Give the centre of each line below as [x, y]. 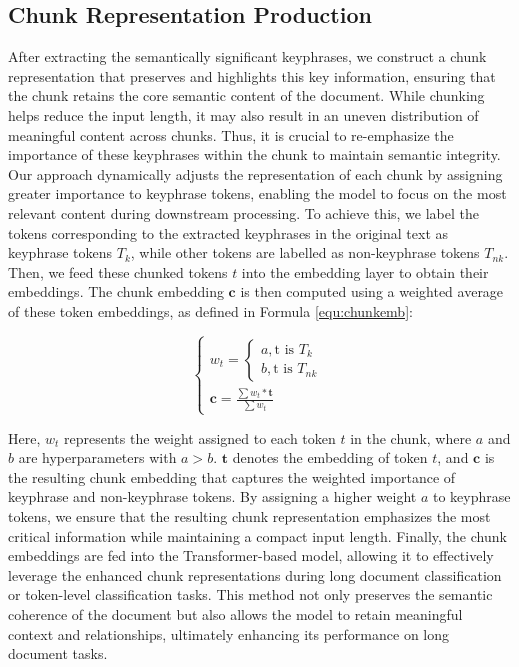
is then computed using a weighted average [372, 291]
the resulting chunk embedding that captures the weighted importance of [232, 476]
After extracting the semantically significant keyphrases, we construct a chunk [247, 56]
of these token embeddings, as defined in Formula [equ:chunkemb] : [210, 310]
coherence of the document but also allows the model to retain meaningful [235, 614]
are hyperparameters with [97, 457]
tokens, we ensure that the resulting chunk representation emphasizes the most [249, 516]
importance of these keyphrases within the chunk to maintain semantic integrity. [254, 154]
